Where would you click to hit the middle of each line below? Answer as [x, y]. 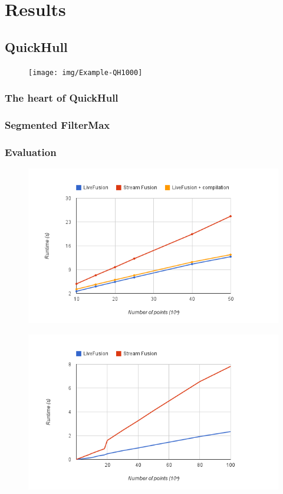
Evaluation [31, 152]
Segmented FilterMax [57, 125]
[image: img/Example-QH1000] [85, 72]
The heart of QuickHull [62, 98]
